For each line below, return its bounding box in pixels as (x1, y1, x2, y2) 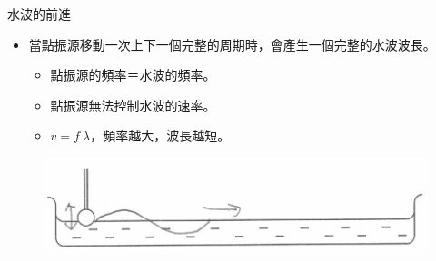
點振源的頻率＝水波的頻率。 (50, 65, 216, 84)
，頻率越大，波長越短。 (90, 126, 231, 145)
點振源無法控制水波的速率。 (50, 95, 216, 114)
